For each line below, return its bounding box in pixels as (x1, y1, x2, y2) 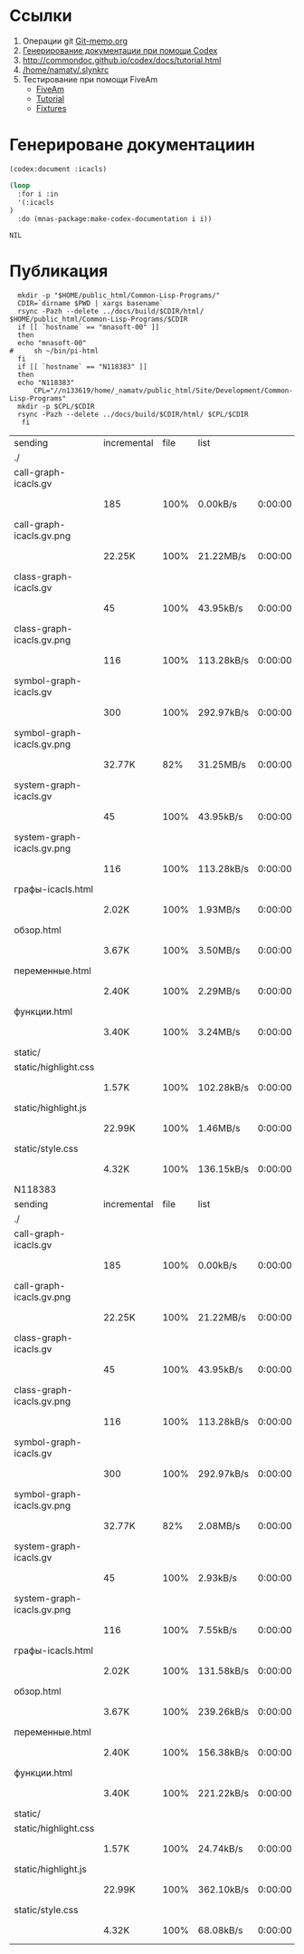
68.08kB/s (197, 1924, 243, 1937)
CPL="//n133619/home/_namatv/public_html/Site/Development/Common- (33, 386, 294, 395)
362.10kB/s (197, 1883, 249, 1896)
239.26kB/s (197, 1706, 249, 1718)
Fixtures (35, 102, 67, 113)
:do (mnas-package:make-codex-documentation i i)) (17, 215, 213, 224)
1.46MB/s (197, 1122, 241, 1135)
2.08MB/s (197, 1520, 241, 1533)
